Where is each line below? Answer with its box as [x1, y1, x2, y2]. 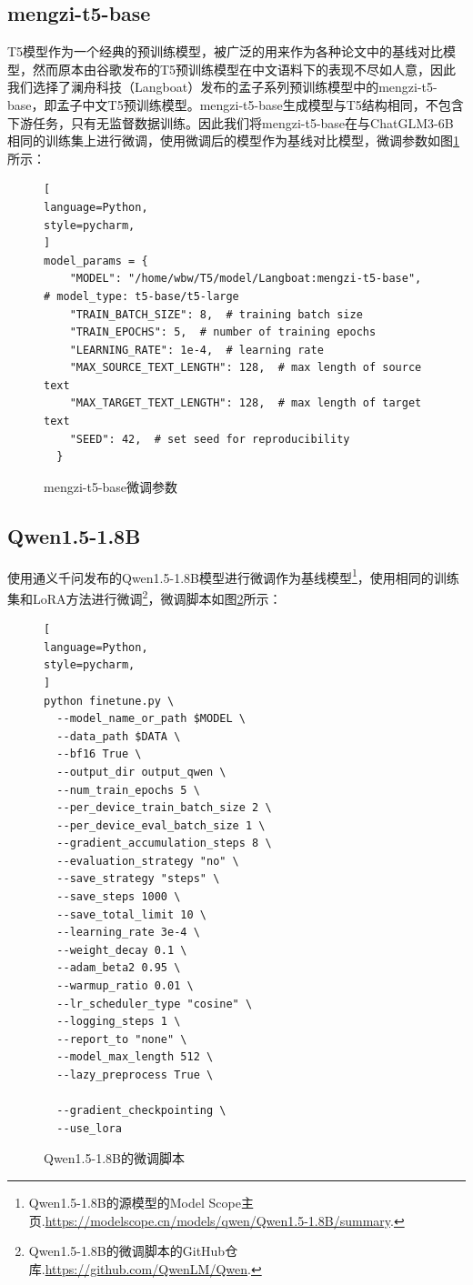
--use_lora [56, 1121, 122, 1135]
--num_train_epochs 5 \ [56, 783, 200, 797]
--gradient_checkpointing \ [56, 1104, 226, 1118]
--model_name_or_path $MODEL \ [56, 712, 246, 726]
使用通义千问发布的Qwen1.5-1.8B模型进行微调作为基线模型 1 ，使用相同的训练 [7, 565, 459, 587]
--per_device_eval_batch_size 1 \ [56, 818, 266, 832]
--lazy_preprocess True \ [56, 1069, 214, 1081]
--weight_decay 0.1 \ [56, 943, 187, 957]
